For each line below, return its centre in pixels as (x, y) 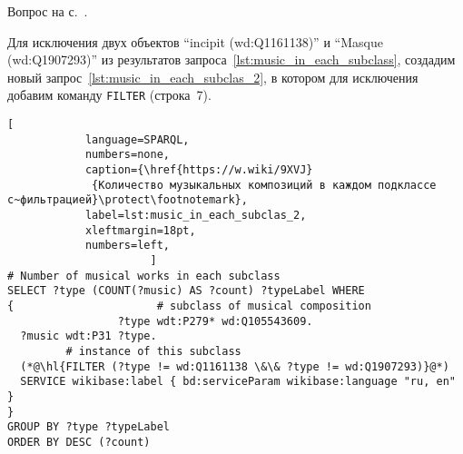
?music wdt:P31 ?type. (89, 336)
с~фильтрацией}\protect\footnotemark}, (128, 200)
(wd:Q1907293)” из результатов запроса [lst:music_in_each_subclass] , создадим (231, 59)
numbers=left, (127, 246)
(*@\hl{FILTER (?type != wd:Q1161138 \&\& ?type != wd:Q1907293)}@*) (235, 366)
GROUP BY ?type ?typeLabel (89, 427)
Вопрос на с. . (48, 11)
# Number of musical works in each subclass (144, 276)
